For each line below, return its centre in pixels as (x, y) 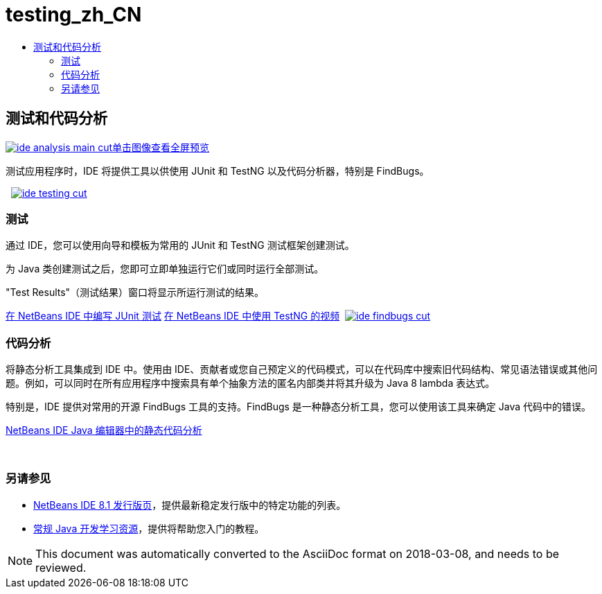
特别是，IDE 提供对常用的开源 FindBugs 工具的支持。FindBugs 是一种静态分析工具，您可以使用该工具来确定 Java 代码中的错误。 (299, 407)
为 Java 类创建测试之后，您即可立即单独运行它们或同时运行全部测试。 (165, 269)
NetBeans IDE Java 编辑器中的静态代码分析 (104, 430)
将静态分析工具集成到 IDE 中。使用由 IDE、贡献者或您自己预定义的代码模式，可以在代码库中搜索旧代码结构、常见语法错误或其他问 (302, 369)
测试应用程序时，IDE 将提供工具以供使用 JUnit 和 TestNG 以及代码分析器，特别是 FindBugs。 (218, 171)
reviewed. (61, 567)
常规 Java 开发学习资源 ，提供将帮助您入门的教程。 (149, 528)
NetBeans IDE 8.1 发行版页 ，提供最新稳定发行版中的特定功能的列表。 (190, 505)
